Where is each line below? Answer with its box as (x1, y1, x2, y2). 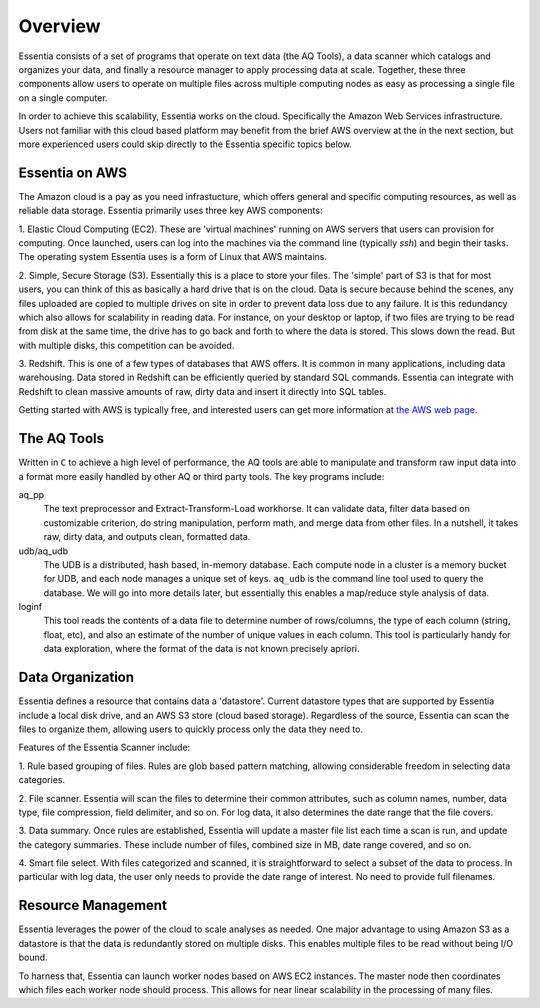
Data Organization (18, 669, 135, 686)
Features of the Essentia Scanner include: (18, 741, 191, 754)
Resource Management (18, 897, 167, 914)
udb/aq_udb (18, 545, 69, 557)
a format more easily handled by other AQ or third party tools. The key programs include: (18, 470, 385, 482)
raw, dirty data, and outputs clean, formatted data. (43, 531, 251, 543)
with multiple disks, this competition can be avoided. (18, 339, 235, 351)
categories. (18, 774, 65, 786)
